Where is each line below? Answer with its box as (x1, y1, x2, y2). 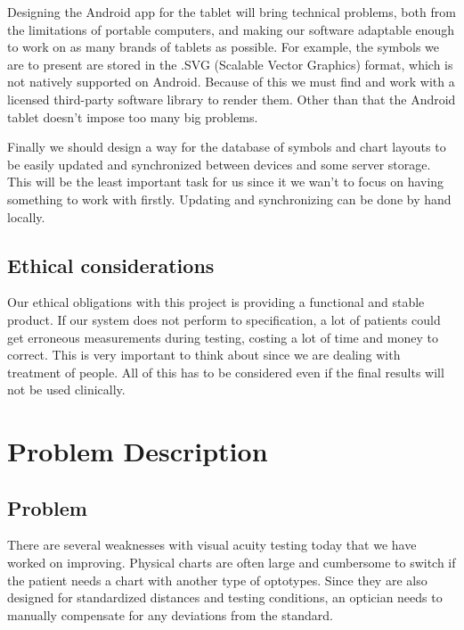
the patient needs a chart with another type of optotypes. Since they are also (7, 570, 427, 589)
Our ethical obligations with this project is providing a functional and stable (7, 293, 425, 311)
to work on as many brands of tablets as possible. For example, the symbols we (7, 37, 440, 56)
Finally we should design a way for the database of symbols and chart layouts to (7, 137, 446, 156)
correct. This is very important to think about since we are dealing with (7, 345, 401, 364)
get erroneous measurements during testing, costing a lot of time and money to (7, 327, 438, 346)
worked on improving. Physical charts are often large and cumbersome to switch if (7, 553, 456, 572)
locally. (7, 207, 45, 226)
